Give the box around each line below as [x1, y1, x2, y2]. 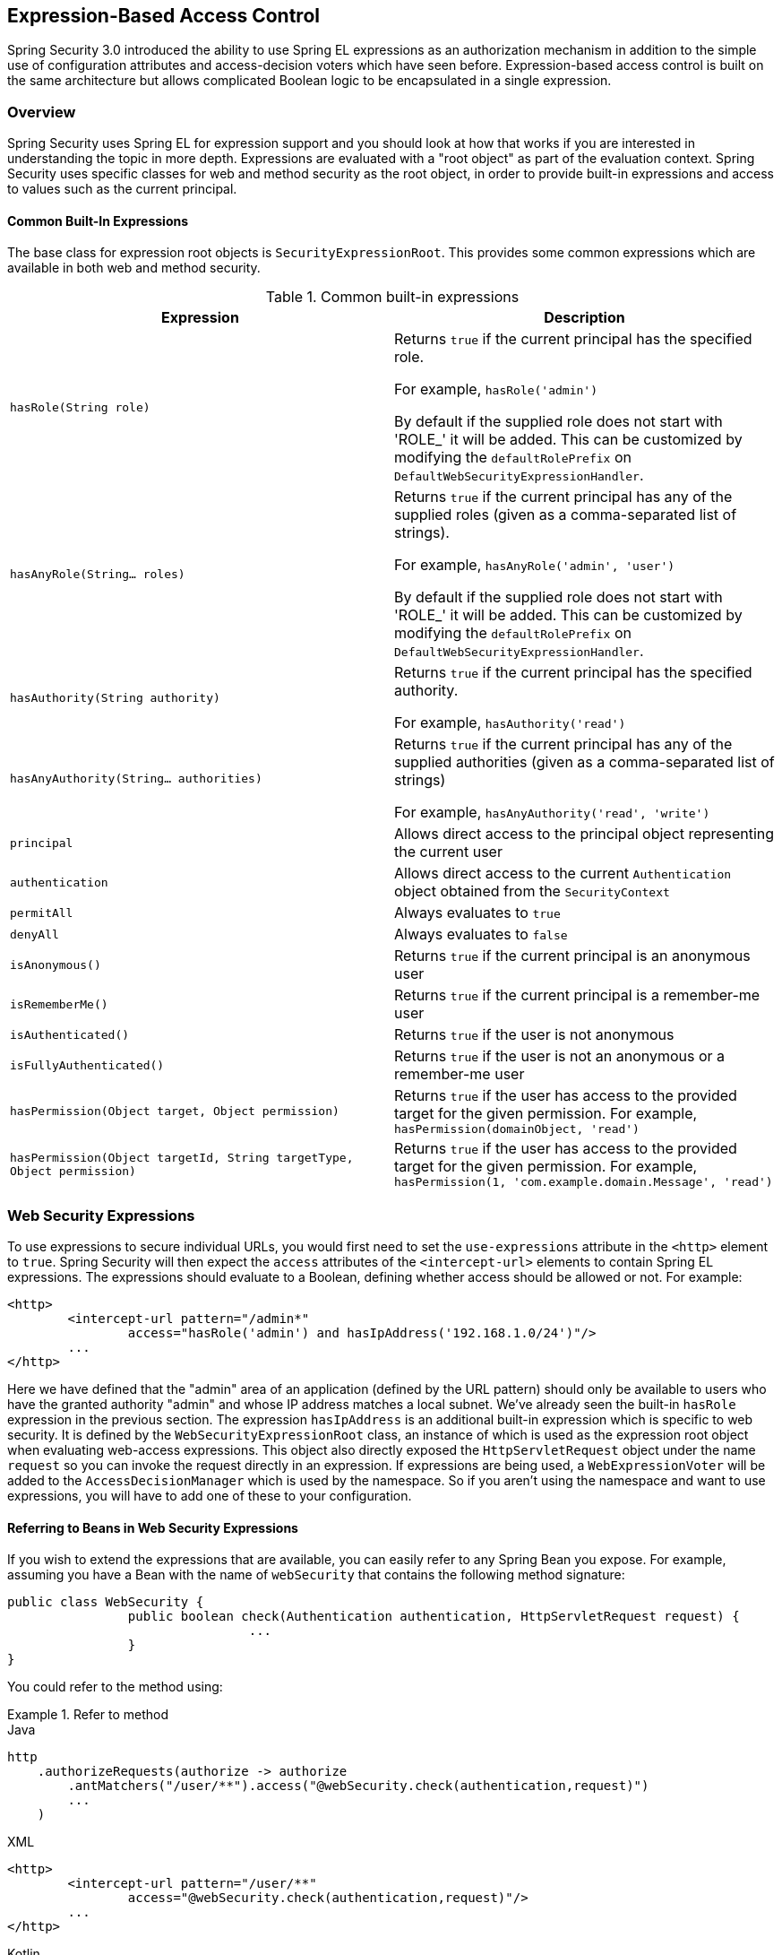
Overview [7, 102, 76, 121]
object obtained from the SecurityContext [394, 882, 670, 901]
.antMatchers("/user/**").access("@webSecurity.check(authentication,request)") [67, 1778, 649, 1794]
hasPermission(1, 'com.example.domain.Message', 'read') [394, 1175, 773, 1189]
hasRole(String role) [10, 400, 150, 414]
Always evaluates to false [394, 925, 568, 944]
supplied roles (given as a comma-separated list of [394, 506, 737, 524]
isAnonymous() [10, 957, 101, 972]
